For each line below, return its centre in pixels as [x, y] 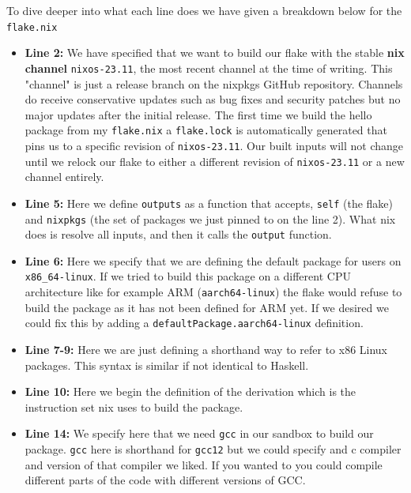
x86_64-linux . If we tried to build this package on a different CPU [188, 276]
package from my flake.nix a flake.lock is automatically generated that [206, 130]
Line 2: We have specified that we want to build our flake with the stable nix [215, 53]
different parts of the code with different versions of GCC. [165, 480]
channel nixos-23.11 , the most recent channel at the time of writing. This [209, 68]
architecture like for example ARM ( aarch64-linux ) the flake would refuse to [213, 292]
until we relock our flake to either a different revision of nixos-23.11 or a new [215, 161]
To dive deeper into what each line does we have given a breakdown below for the [204, 10]
